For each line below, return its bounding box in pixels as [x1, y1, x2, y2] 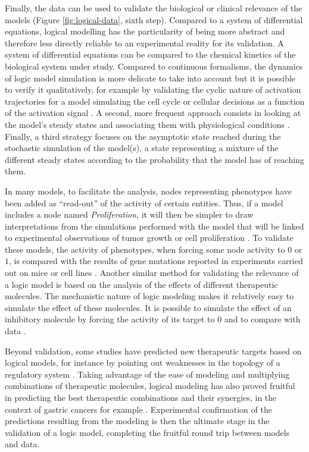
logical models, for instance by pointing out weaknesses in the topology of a [5, 356, 280, 369]
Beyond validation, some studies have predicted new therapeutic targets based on [5, 344, 302, 357]
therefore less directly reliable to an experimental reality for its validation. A [5, 36, 284, 49]
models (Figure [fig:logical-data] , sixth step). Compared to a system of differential [5, 13, 303, 26]
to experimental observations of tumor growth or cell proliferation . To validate [5, 231, 294, 244]
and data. [5, 438, 40, 450]
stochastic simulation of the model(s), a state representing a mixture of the [5, 142, 279, 154]
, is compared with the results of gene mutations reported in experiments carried [9, 255, 303, 267]
